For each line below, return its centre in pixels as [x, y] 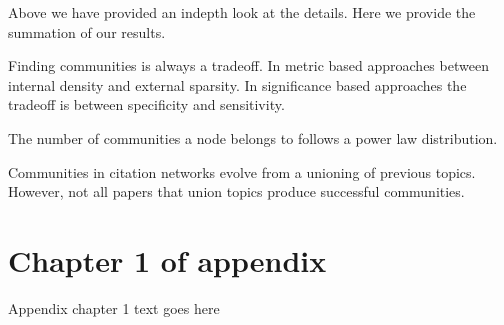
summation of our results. [87, 31]
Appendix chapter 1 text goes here [114, 307]
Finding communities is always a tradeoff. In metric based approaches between [248, 65]
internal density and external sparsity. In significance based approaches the [237, 84]
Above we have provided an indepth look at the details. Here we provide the [242, 12]
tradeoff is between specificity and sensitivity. [146, 104]
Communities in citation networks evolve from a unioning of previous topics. [242, 171]
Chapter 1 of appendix [167, 259]
